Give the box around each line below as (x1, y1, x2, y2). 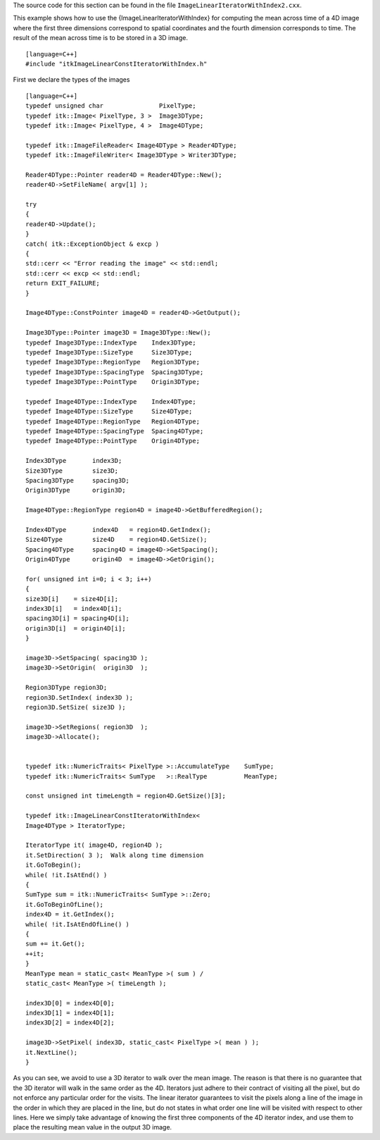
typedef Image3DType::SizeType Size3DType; (25, 348, 193, 356)
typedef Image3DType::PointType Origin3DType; (25, 378, 201, 386)
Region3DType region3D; (25, 683, 108, 692)
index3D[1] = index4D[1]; (25, 1009, 115, 1017)
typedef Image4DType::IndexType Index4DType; (25, 397, 196, 405)
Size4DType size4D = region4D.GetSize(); (25, 535, 208, 544)
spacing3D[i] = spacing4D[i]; (25, 614, 130, 623)
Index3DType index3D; (25, 457, 122, 465)
